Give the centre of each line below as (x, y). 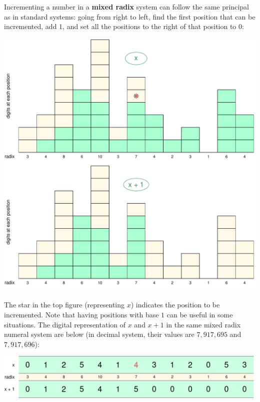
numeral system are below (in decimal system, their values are (99, 334)
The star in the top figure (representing (64, 305)
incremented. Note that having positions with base (81, 314)
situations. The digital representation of (65, 324)
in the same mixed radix (203, 324)
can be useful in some (200, 314)
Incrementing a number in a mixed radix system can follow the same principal (126, 7)
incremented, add (30, 26)
